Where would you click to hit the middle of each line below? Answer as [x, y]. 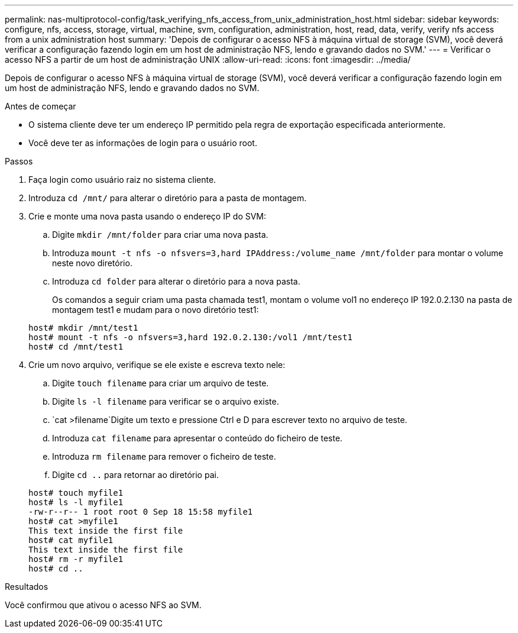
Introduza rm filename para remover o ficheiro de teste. [164, 456]
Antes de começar [41, 106]
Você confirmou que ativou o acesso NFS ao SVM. [103, 605]
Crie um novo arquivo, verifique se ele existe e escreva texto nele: [157, 365]
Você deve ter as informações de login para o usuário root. [143, 143]
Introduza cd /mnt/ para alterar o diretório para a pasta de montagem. [168, 198]
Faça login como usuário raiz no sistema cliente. [122, 180]
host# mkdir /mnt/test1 [83, 328]
